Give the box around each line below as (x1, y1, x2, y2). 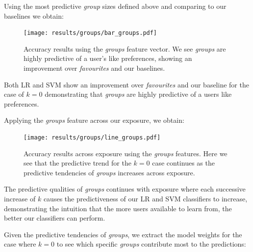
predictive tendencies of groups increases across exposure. (24, 167, 195, 177)
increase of (4, 194, 36, 204)
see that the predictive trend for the (24, 158, 131, 168)
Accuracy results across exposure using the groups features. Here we (24, 148, 228, 158)
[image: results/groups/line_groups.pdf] (24, 134, 161, 141)
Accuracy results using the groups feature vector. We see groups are (24, 43, 226, 54)
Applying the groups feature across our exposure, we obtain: (4, 115, 184, 125)
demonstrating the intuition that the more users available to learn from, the (4, 203, 232, 213)
